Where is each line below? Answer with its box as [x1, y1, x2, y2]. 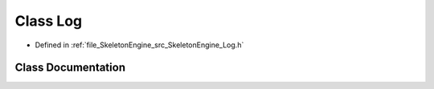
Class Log [14, 12, 83, 30]
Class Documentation [14, 61, 126, 75]
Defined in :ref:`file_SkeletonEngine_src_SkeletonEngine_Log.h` [35, 40, 244, 50]
